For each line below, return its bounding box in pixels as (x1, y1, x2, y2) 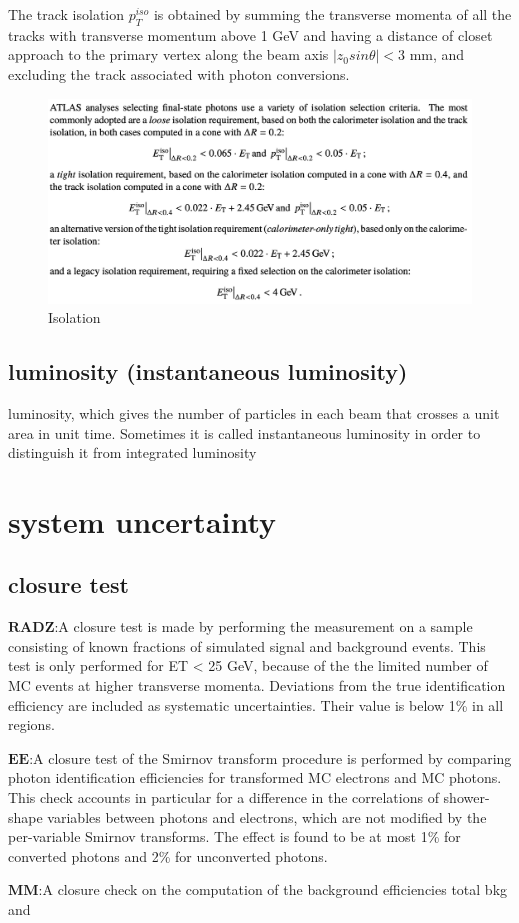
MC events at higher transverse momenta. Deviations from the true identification (8, 675, 506, 696)
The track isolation (8, 4, 125, 24)
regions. (8, 714, 55, 735)
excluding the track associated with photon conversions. (8, 63, 350, 84)
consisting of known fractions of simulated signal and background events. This (8, 635, 486, 656)
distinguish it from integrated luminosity (8, 442, 257, 463)
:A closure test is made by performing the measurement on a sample (54, 616, 473, 637)
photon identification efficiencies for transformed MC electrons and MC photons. (8, 767, 502, 788)
